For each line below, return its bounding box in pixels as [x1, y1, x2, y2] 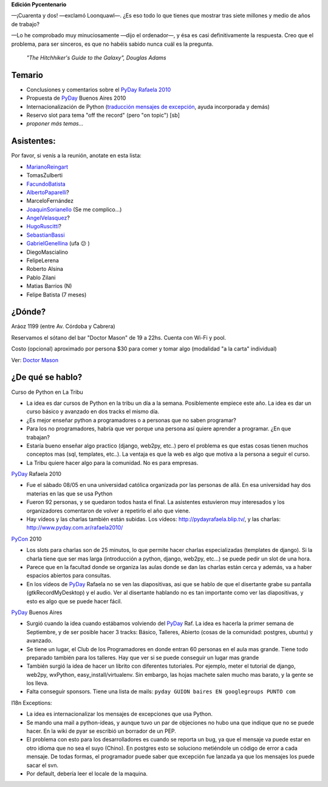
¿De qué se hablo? [11, 372, 83, 383]
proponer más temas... [26, 120, 84, 127]
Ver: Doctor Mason [11, 356, 59, 363]
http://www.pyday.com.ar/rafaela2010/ [26, 524, 123, 531]
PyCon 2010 [11, 535, 42, 542]
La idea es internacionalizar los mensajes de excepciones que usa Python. [26, 710, 213, 718]
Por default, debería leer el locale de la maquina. [26, 770, 148, 777]
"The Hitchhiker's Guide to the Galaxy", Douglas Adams [26, 54, 166, 61]
